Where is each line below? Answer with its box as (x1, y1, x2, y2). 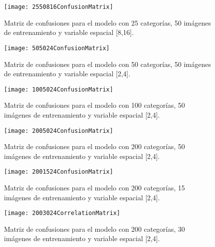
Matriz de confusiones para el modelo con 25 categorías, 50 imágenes (4, 17, 211, 28)
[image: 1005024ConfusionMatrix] (4, 86, 113, 93)
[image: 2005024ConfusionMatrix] (4, 127, 113, 134)
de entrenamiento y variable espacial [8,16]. (4, 27, 134, 37)
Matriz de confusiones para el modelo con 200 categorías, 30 (4, 223, 185, 234)
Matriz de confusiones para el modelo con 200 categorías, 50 (4, 141, 185, 152)
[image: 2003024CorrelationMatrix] (4, 210, 121, 217)
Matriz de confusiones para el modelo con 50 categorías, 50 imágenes (4, 59, 211, 69)
